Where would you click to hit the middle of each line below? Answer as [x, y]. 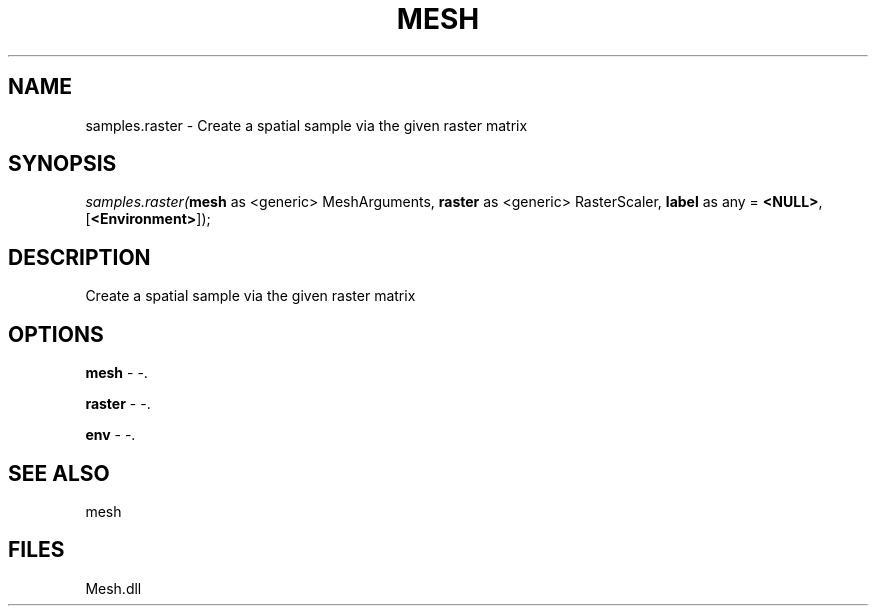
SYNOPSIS [62, 164]
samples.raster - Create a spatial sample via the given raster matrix [306, 125]
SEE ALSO [59, 473]
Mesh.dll [113, 588]
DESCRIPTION [79, 257]
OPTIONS [56, 334]
